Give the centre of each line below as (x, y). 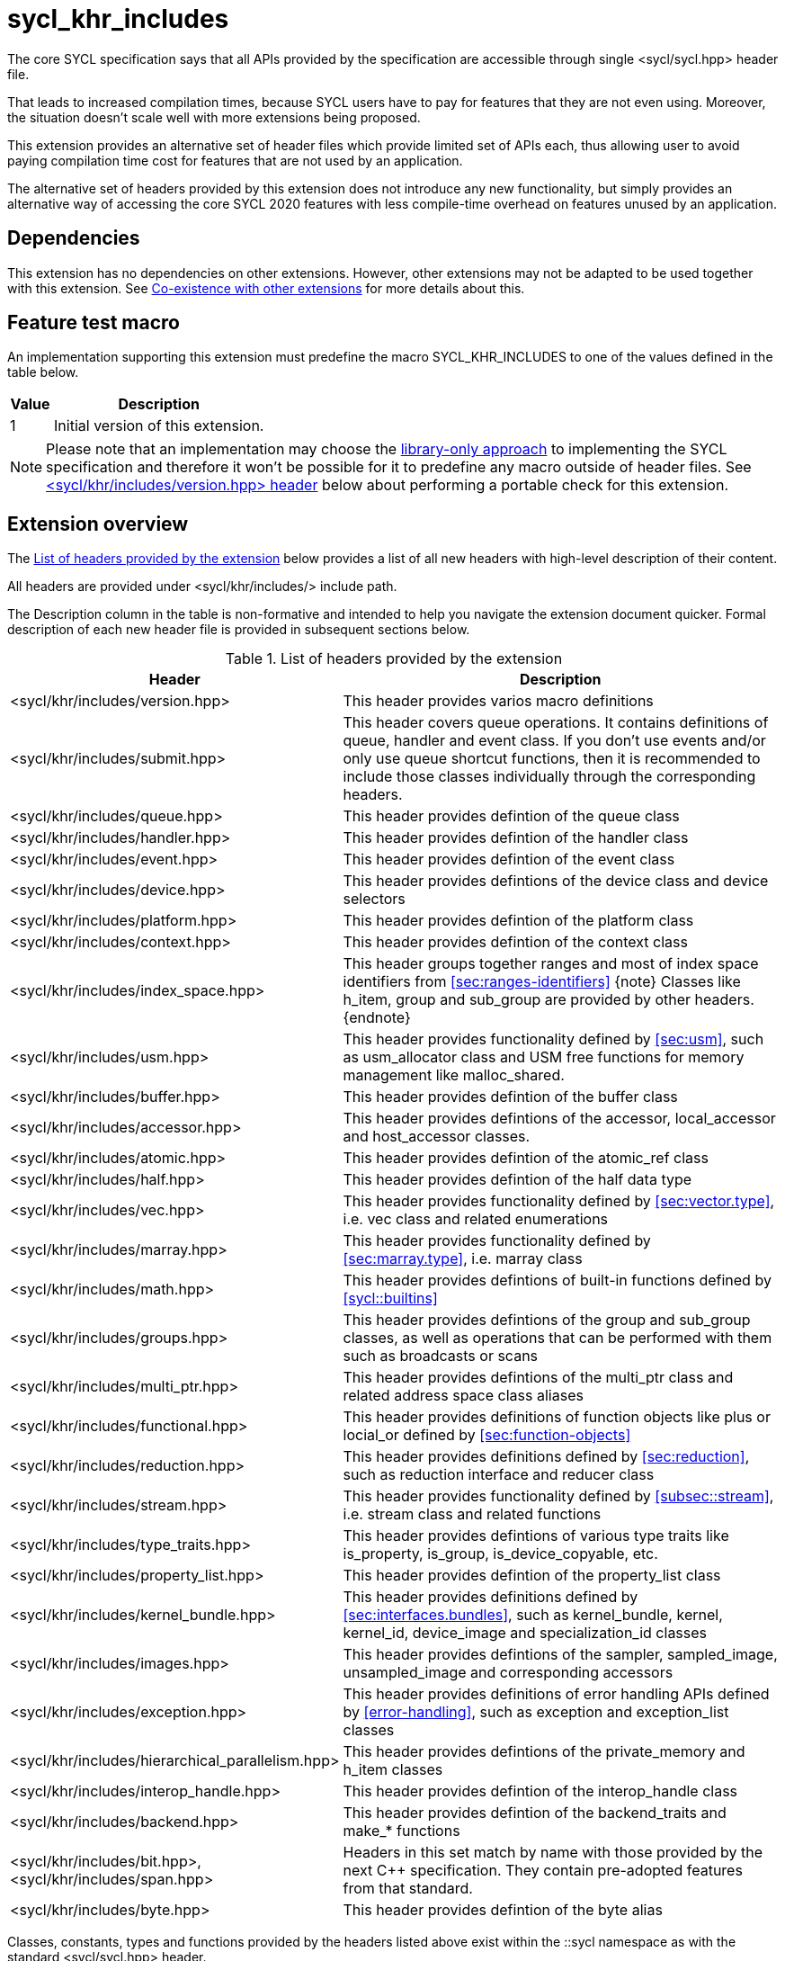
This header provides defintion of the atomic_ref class (526, 1158)
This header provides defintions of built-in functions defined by (557, 1280)
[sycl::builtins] (390, 1298)
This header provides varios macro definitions (498, 701)
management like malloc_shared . (454, 1075)
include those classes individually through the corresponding (549, 777)
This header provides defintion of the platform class (518, 921)
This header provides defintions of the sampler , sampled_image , (560, 1655)
